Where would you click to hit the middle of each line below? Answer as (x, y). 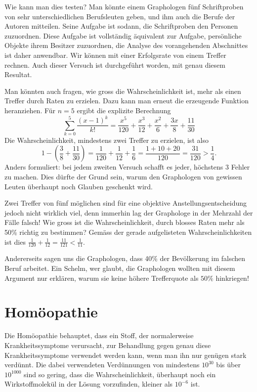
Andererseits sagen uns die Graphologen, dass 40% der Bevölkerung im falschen (125, 258)
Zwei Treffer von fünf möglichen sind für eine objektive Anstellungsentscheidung (126, 203)
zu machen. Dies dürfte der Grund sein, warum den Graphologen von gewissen (123, 177)
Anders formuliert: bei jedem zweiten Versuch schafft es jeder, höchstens (114, 167)
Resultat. (18, 74)
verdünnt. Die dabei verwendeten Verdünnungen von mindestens (102, 365)
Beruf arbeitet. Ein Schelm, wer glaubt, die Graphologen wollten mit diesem (120, 268)
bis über (228, 365)
